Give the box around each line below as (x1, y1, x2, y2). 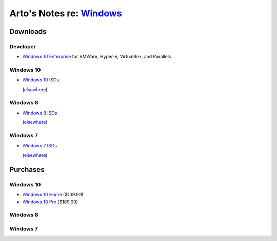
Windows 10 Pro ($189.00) (22, 199, 78, 205)
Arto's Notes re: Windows (9, 8, 122, 19)
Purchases (9, 165, 45, 174)
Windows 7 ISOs (22, 142, 57, 148)
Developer (9, 42, 36, 50)
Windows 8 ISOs (22, 109, 57, 116)
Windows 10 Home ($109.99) (22, 192, 84, 198)
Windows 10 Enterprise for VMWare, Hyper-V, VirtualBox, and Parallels (22, 54, 171, 60)
